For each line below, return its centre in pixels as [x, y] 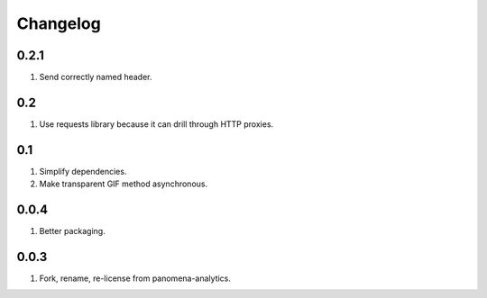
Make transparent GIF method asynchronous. [123, 184]
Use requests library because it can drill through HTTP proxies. [156, 124]
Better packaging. [72, 231]
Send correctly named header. [96, 77]
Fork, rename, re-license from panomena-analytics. [135, 278]
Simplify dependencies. [83, 171]
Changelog [59, 23]
